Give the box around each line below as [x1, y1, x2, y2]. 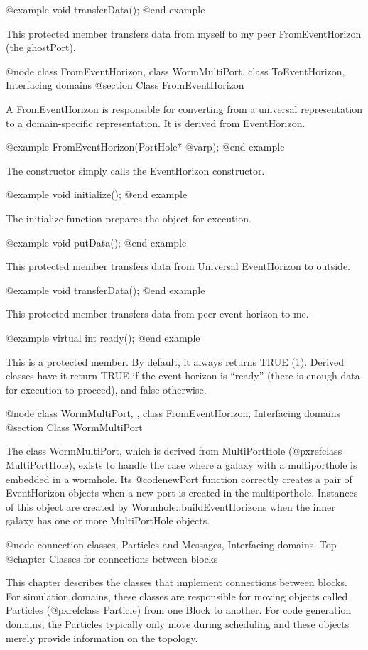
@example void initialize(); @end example [6, 187, 188, 202]
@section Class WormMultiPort [6, 419, 143, 434]
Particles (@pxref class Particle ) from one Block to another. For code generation [6, 602, 352, 617]
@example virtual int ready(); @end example [6, 330, 200, 345]
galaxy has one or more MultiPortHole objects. [6, 513, 210, 528]
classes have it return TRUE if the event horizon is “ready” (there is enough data [6, 368, 360, 383]
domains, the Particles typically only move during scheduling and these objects [6, 617, 350, 631]
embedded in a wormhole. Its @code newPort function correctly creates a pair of [6, 471, 352, 486]
